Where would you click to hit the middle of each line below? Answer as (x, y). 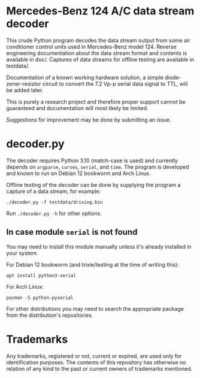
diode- (173, 77)
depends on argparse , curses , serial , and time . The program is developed (98, 167)
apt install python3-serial (41, 276)
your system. (22, 253)
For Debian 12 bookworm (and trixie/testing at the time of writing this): (93, 264)
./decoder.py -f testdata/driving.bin (54, 202)
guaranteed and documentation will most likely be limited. (77, 108)
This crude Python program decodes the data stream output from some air (98, 40)
